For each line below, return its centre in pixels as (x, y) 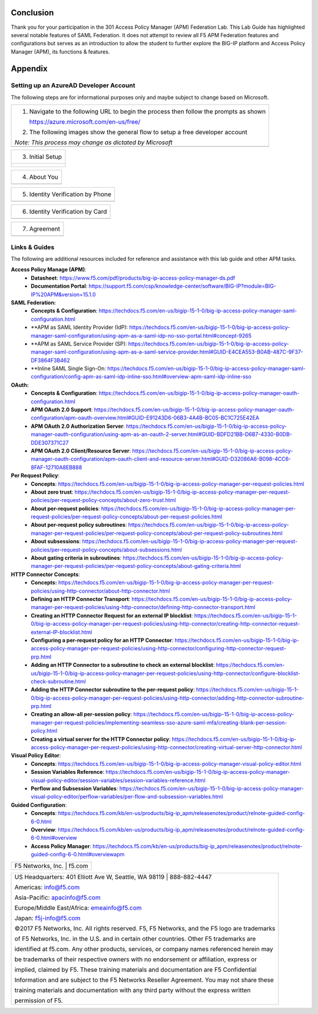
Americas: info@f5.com (47, 887)
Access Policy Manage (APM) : (49, 270)
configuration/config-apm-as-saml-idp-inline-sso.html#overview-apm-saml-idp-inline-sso (141, 377)
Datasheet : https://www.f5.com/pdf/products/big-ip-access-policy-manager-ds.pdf (133, 278)
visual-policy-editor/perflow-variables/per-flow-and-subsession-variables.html (127, 797)
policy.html (44, 731)
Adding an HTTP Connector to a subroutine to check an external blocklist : (123, 665)
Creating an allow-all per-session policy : (82, 714)
